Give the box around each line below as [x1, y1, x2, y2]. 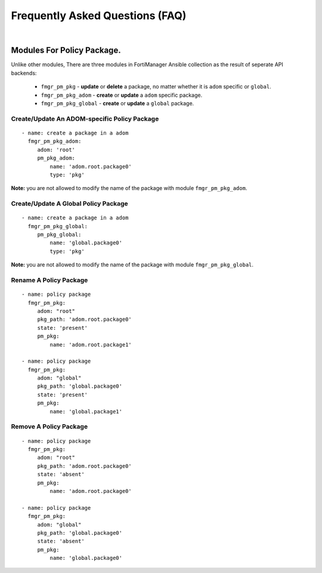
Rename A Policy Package [11, 275, 88, 284]
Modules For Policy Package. [11, 45, 122, 56]
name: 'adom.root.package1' [49, 341, 132, 348]
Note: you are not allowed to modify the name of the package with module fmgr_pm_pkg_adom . [11, 185, 247, 192]
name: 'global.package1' [49, 408, 122, 415]
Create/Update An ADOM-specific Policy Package [11, 114, 159, 122]
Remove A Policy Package [11, 422, 88, 431]
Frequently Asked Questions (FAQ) [11, 9, 187, 22]
